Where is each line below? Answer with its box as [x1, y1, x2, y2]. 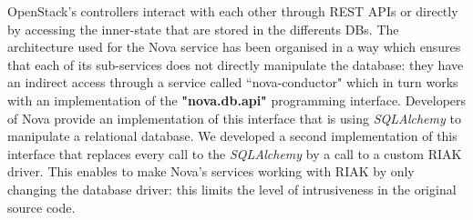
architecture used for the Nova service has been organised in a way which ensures [7, 37, 461, 56]
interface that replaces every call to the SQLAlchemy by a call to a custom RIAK [7, 144, 462, 163]
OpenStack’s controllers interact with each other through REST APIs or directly [7, 2, 458, 20]
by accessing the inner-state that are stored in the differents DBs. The [7, 19, 399, 38]
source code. [7, 197, 76, 216]
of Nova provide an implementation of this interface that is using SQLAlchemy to [7, 108, 461, 127]
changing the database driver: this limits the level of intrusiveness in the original [7, 179, 457, 198]
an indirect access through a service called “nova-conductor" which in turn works [7, 73, 458, 92]
